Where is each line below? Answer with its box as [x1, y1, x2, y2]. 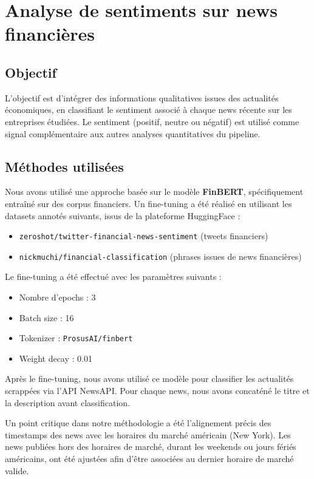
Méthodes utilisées [5, 157, 124, 175]
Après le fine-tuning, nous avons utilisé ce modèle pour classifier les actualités [5, 372, 294, 385]
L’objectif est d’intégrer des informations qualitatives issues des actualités [5, 91, 279, 104]
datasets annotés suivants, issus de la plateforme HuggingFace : [5, 209, 241, 222]
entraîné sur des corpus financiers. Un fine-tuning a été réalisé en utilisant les [5, 197, 292, 209]
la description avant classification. [5, 396, 130, 409]
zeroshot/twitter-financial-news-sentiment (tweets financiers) [19, 229, 268, 242]
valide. [5, 464, 29, 477]
